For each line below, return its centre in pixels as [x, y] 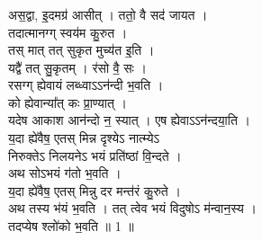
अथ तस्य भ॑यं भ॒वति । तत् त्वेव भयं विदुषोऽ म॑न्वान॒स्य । [132, 208]
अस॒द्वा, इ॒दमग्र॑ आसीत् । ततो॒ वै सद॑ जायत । [108, 14]
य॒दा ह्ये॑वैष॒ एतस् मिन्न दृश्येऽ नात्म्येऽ [84, 138]
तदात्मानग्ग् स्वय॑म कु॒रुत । [68, 32]
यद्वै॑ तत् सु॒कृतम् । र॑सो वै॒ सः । [78, 67]
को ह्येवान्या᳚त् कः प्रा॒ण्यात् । [68, 102]
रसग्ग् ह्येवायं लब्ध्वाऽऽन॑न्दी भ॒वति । [86, 85]
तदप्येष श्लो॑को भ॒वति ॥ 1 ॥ [71, 226]
